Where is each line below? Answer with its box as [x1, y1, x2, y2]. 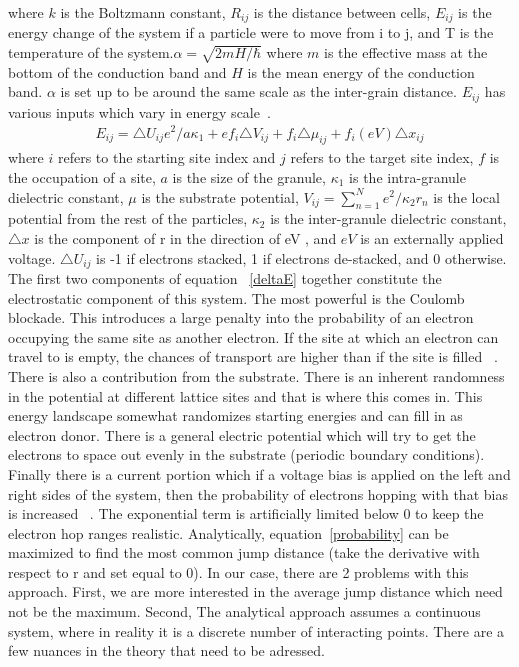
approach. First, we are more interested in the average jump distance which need [8, 581, 503, 602]
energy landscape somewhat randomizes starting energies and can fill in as [8, 405, 463, 426]
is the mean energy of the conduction [247, 61, 475, 82]
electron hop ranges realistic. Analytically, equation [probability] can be [8, 522, 449, 543]
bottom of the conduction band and [8, 61, 227, 82]
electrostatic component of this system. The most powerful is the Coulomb [8, 287, 465, 308]
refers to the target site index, [290, 147, 474, 168]
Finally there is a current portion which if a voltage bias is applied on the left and [8, 463, 511, 484]
